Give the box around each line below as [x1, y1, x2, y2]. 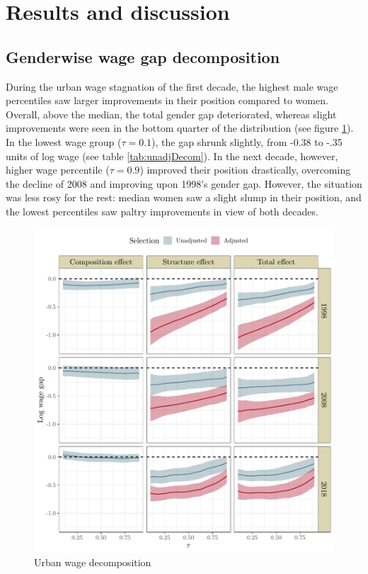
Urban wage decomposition [34, 555, 151, 570]
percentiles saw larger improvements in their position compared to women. [6, 93, 328, 108]
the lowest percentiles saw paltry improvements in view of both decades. [6, 203, 318, 218]
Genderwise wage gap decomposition [6, 45, 280, 67]
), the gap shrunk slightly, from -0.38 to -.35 [151, 134, 343, 149]
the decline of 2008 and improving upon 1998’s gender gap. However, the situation [6, 176, 362, 191]
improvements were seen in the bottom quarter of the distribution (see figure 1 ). [6, 120, 354, 135]
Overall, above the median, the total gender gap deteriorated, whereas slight [6, 106, 337, 121]
